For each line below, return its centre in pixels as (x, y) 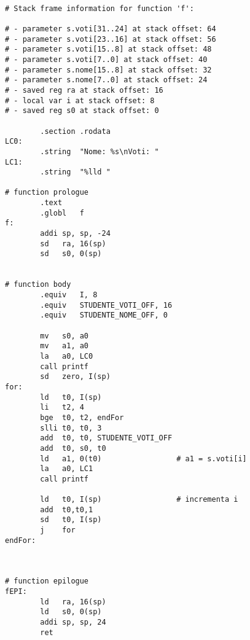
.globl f (62, 213)
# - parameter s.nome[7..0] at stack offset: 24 (106, 80)
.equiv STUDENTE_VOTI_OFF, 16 (106, 305)
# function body (38, 285)
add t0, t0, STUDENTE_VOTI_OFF (106, 438)
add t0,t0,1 (67, 509)
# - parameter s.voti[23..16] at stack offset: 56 (111, 39)
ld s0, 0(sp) (71, 612)
